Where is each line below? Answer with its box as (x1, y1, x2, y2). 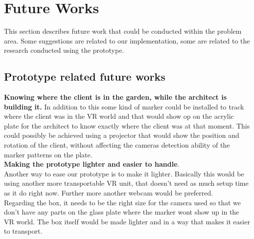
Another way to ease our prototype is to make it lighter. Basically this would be (4, 168, 244, 178)
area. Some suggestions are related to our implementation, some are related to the (4, 35, 250, 45)
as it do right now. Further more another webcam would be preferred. (4, 188, 213, 198)
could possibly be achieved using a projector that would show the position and (4, 130, 239, 140)
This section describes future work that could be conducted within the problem (4, 26, 242, 36)
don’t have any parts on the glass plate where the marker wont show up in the (4, 207, 239, 217)
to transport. (4, 226, 43, 236)
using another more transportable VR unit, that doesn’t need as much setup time (4, 178, 249, 188)
